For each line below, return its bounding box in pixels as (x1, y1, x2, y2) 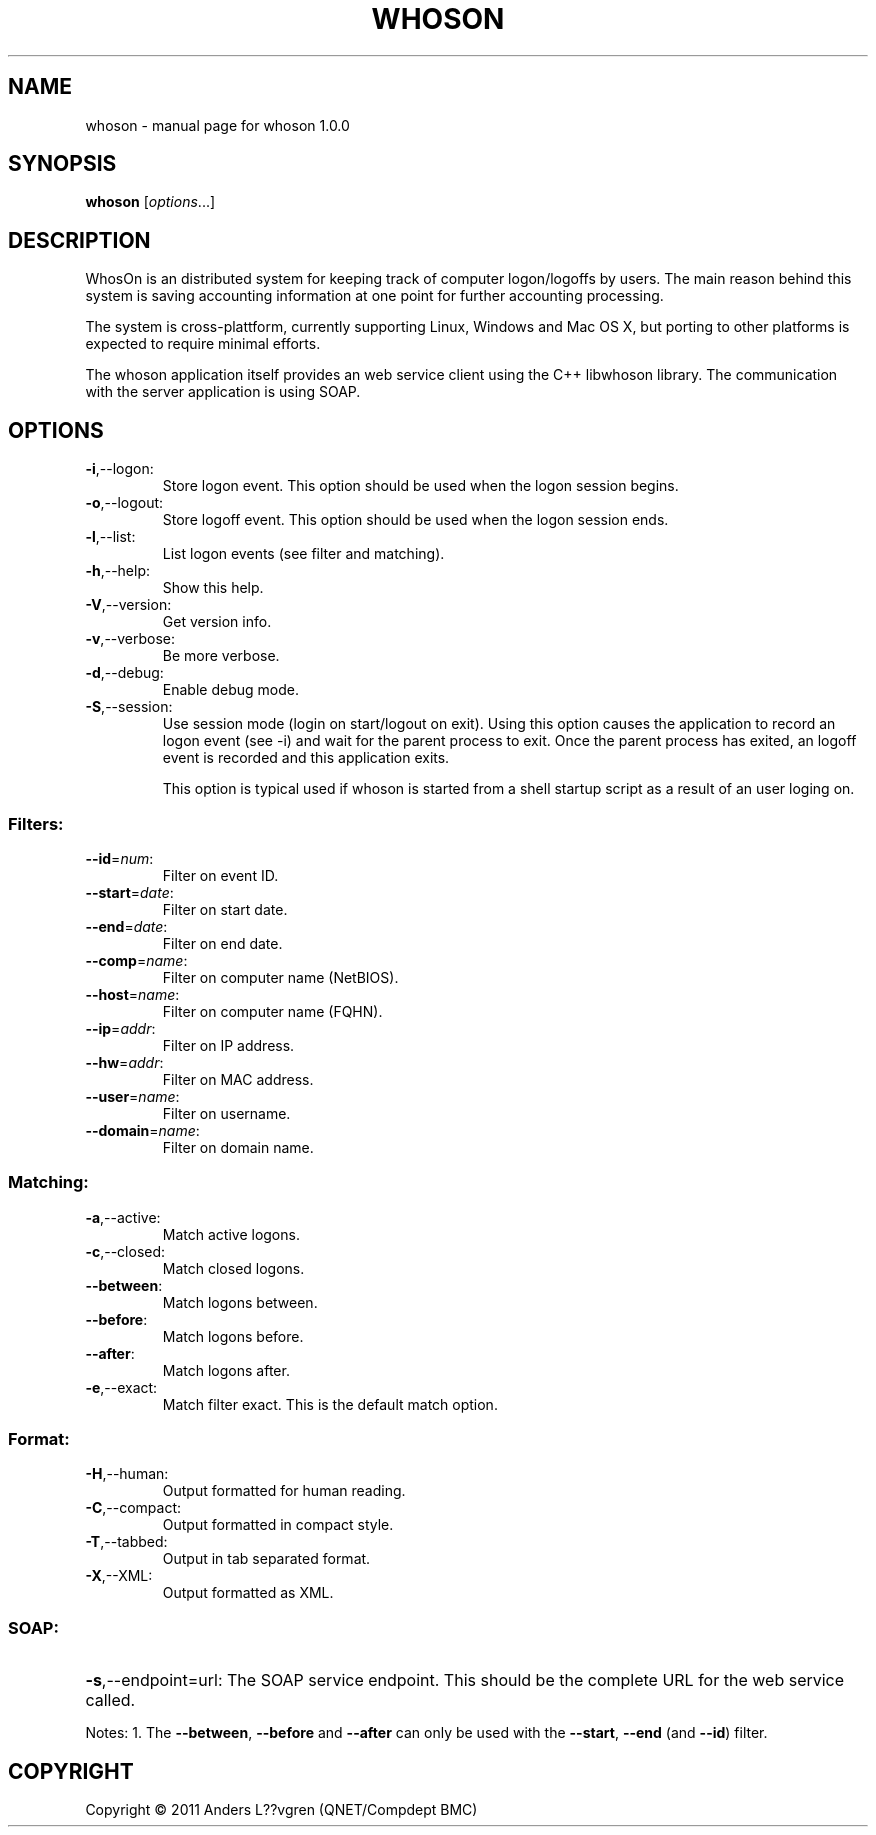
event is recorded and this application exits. (162, 749, 450, 767)
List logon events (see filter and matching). (162, 545, 445, 563)
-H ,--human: (85, 1465, 169, 1483)
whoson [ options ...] (85, 193, 216, 211)
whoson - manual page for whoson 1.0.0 (85, 116, 350, 134)
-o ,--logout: (85, 494, 164, 512)
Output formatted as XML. (162, 1584, 334, 1602)
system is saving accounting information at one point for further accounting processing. (85, 287, 664, 305)
